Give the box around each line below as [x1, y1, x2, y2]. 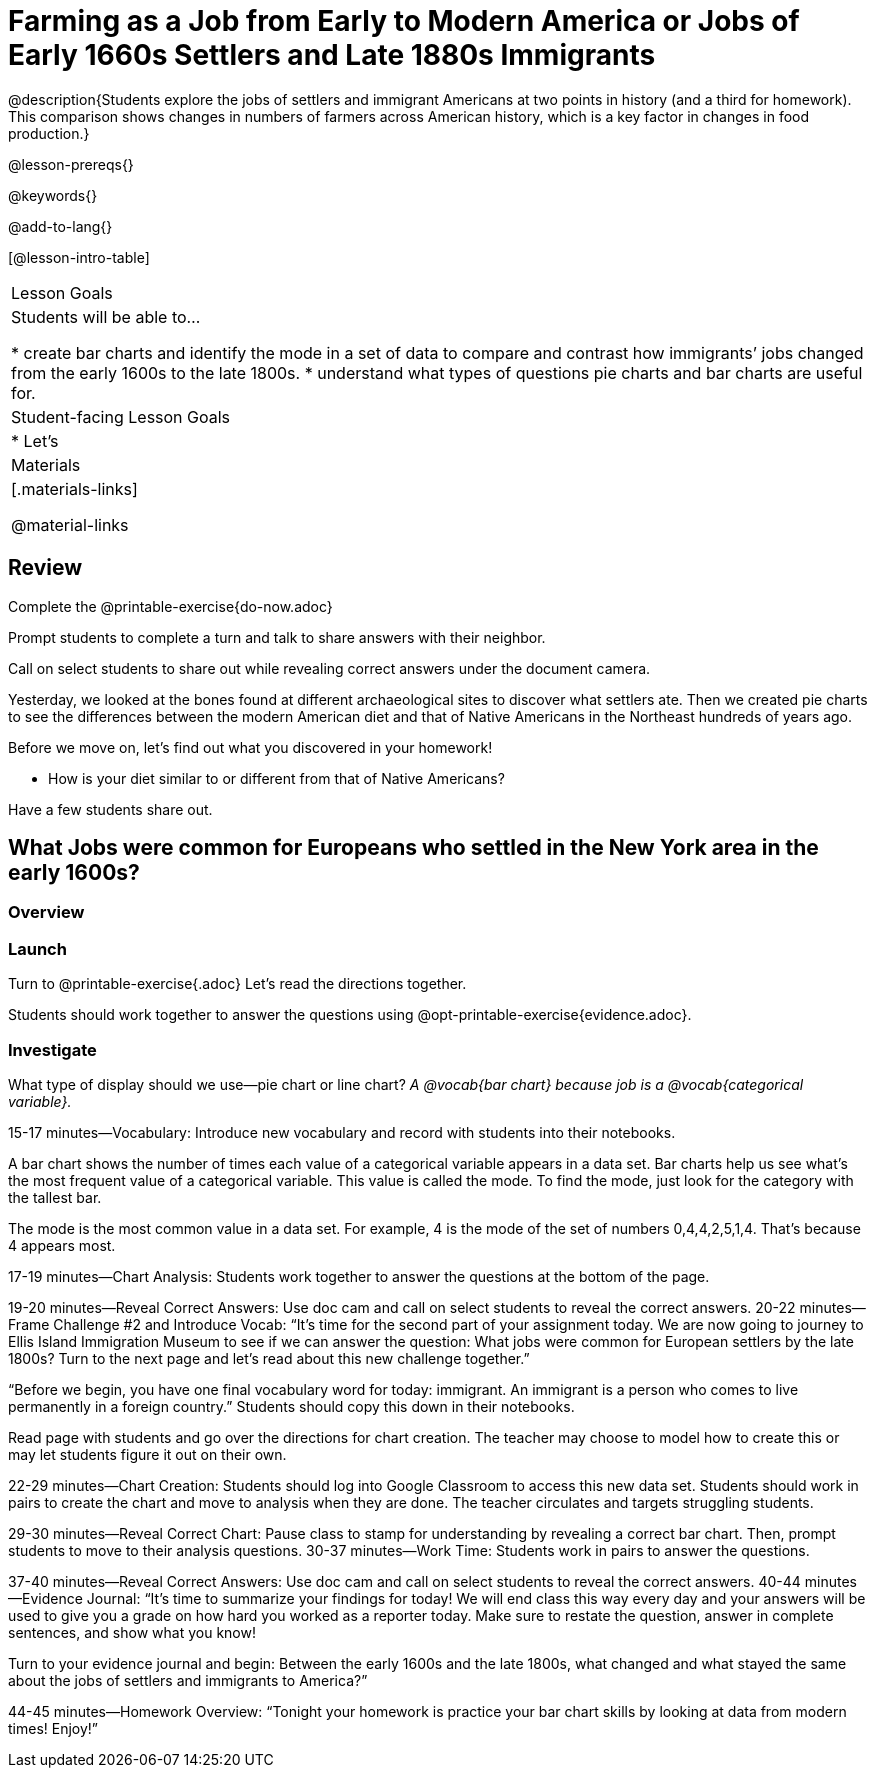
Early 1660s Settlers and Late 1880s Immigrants [8, 38, 656, 72]
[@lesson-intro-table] [8, 248, 150, 266]
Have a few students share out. [8, 800, 213, 818]
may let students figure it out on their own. [8, 1445, 287, 1463]
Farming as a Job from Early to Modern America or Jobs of [8, 4, 800, 38]
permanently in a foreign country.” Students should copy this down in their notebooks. [8, 1397, 575, 1415]
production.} [8, 124, 90, 142]
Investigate [8, 1039, 97, 1060]
